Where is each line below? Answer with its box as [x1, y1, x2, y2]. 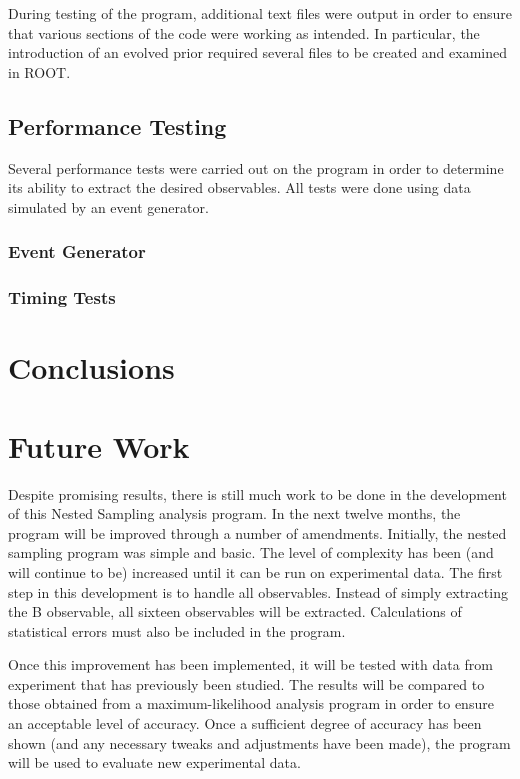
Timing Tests [8, 285, 116, 310]
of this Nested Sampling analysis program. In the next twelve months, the [8, 503, 461, 524]
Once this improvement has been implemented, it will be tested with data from [8, 654, 493, 675]
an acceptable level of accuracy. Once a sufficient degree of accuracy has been [8, 713, 482, 734]
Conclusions [8, 347, 175, 388]
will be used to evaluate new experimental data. [8, 752, 301, 773]
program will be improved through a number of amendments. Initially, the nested [8, 522, 507, 543]
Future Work [8, 425, 190, 466]
